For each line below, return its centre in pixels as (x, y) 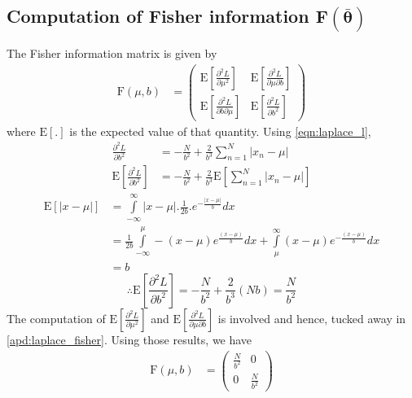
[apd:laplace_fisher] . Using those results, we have (129, 339)
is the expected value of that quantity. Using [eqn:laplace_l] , (220, 131)
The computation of (56, 318)
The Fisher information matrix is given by (112, 53)
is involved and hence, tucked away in (312, 318)
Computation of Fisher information (158, 16)
